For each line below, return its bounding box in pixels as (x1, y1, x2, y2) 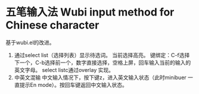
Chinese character (5, 18, 99, 32)
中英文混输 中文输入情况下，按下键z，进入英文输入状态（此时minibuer (14, 74, 187, 81)
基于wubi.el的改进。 (5, 39, 55, 46)
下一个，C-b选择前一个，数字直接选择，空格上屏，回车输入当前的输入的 (14, 59, 191, 66)
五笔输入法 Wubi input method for (5, 5, 175, 19)
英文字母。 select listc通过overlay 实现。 (14, 66, 114, 73)
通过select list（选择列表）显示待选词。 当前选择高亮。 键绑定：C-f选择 (14, 51, 190, 58)
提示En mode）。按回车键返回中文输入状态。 (19, 81, 128, 88)
